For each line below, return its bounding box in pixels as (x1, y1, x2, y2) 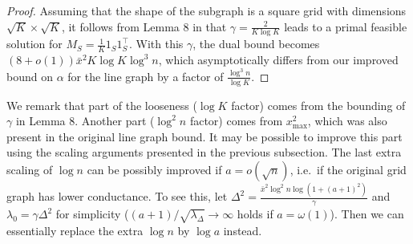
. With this (129, 35, 184, 52)
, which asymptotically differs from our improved (158, 51, 399, 68)
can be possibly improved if (87, 161, 222, 177)
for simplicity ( (55, 205, 129, 222)
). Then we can (330, 205, 404, 222)
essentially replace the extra (6, 222, 144, 238)
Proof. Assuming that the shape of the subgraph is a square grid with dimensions (6, 2, 407, 18)
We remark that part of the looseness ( (6, 96, 197, 113)
